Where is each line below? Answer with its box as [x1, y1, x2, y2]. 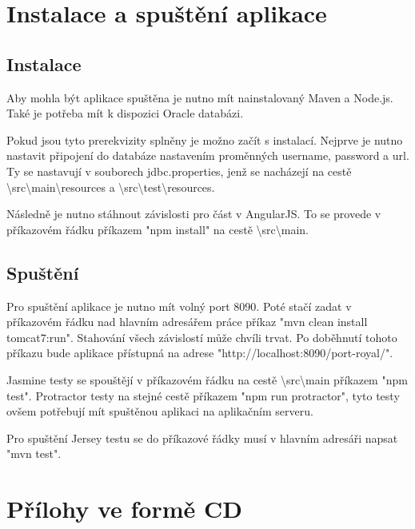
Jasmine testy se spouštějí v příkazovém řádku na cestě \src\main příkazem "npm [6, 371, 408, 388]
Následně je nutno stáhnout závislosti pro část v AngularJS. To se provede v [6, 205, 381, 222]
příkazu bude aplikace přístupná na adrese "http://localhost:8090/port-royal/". [6, 344, 393, 361]
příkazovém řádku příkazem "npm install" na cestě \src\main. [6, 221, 309, 237]
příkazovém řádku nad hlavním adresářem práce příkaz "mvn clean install [6, 313, 368, 330]
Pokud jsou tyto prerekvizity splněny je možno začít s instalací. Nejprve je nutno [6, 131, 403, 148]
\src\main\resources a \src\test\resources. [6, 178, 215, 195]
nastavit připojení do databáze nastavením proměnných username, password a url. [6, 147, 409, 164]
